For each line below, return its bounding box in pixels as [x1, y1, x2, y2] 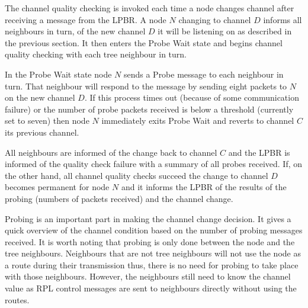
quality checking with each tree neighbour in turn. [5, 48, 187, 60]
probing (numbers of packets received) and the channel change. [5, 192, 233, 204]
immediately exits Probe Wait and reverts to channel [101, 114, 294, 127]
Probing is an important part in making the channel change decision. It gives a [5, 212, 291, 224]
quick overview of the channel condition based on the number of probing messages [5, 224, 303, 236]
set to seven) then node [5, 114, 89, 127]
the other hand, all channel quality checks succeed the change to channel [5, 169, 268, 181]
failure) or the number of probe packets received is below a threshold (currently [5, 102, 294, 115]
